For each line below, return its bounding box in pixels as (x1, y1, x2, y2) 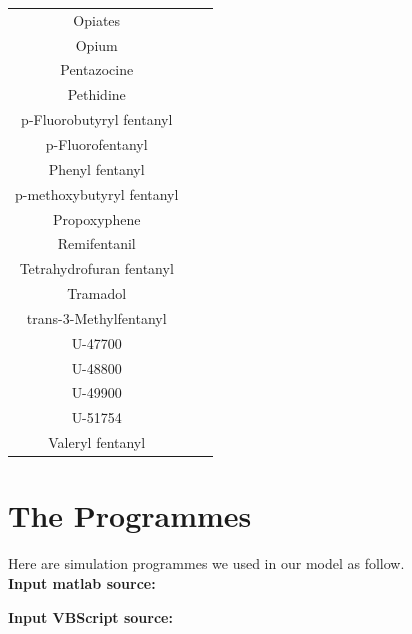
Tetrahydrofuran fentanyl (19, 258, 174, 279)
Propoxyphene (53, 208, 141, 229)
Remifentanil (57, 233, 136, 254)
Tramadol (67, 283, 127, 304)
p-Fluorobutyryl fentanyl (21, 109, 173, 130)
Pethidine (67, 84, 126, 105)
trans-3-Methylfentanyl (26, 307, 167, 328)
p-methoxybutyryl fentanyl (15, 183, 179, 204)
